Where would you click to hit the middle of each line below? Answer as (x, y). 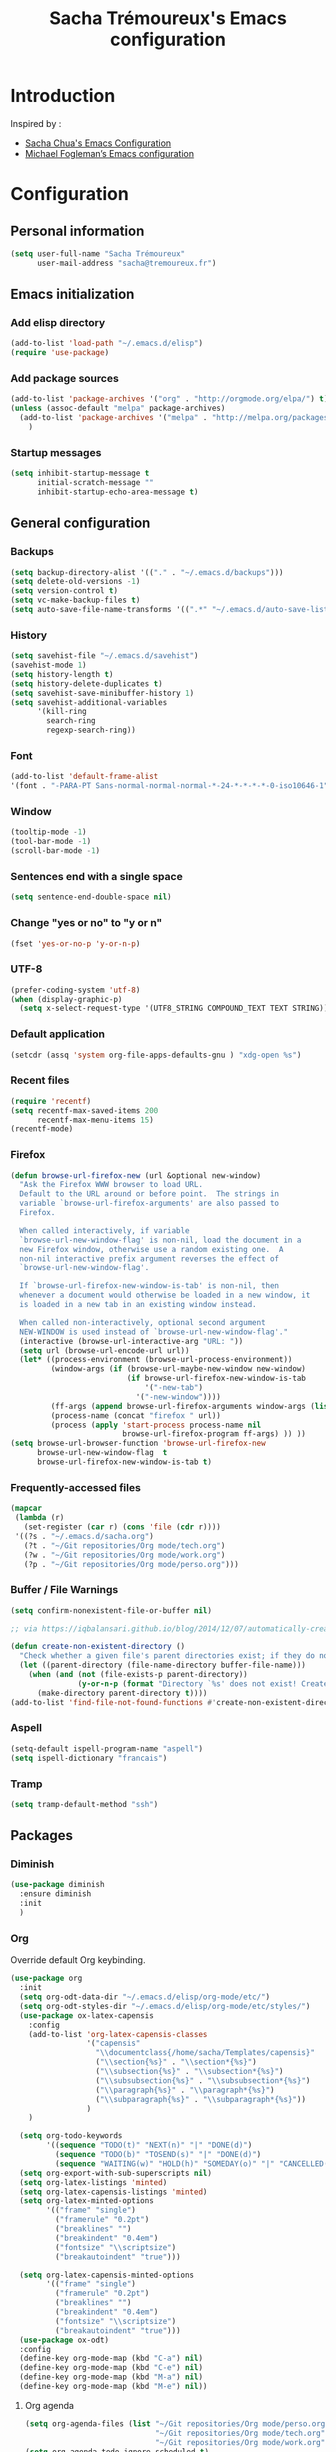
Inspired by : (36, 123)
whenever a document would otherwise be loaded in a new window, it (165, 1295)
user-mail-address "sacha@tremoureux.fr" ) (126, 263)
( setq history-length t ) (62, 674)
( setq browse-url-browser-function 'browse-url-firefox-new (138, 1443)
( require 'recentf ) (51, 1101)
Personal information (77, 230)
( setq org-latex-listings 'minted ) (93, 2182)
